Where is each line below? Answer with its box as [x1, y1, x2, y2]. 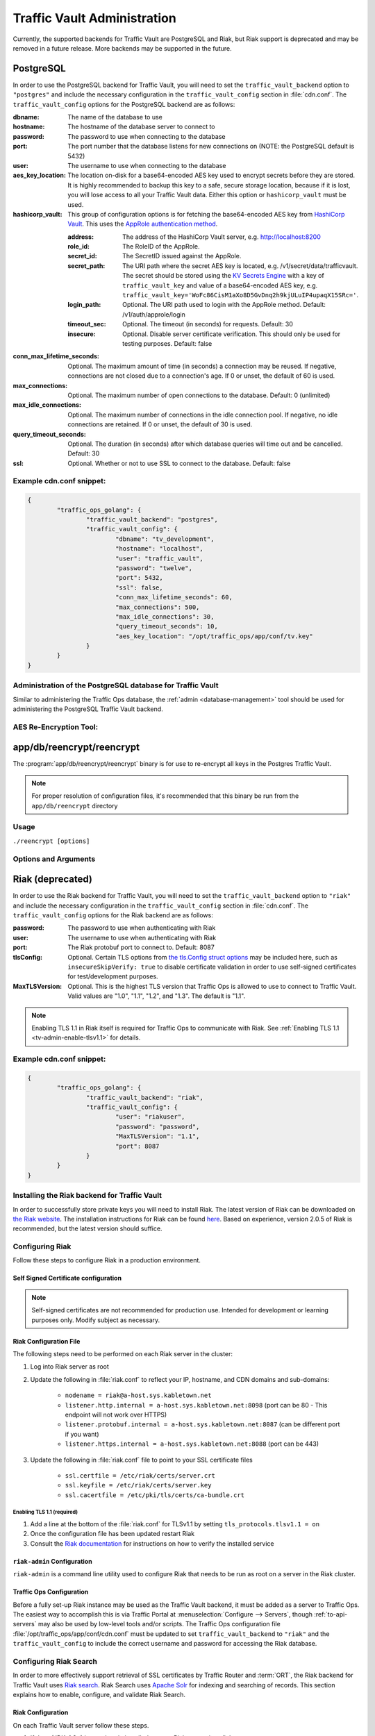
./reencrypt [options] [12, 837, 90, 845]
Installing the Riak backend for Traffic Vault [12, 1191, 162, 1201]
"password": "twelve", [115, 564, 192, 572]
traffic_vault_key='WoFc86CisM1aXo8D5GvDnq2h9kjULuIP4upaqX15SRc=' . [122, 291, 359, 299]
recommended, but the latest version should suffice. [12, 1224, 162, 1233]
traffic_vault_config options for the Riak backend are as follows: [12, 911, 213, 919]
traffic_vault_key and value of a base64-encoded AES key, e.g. [122, 281, 318, 290]
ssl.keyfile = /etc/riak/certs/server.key [65, 1481, 212, 1489]
